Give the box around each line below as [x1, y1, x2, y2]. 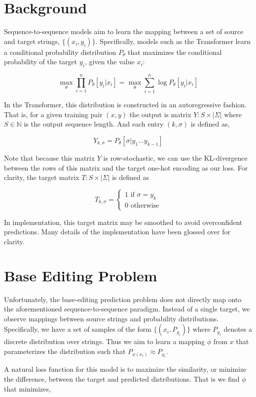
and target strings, [4, 36, 60, 46]
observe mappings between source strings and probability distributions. [4, 313, 219, 323]
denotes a [223, 324, 253, 334]
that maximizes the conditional [128, 46, 222, 57]
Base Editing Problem [4, 265, 157, 285]
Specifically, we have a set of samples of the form [4, 324, 151, 334]
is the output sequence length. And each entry [24, 119, 164, 129]
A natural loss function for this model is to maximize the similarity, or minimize [4, 364, 247, 374]
